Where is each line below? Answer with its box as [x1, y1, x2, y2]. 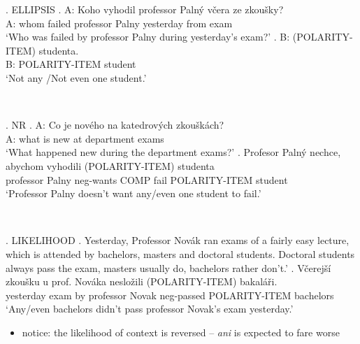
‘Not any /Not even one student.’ [6, 70, 147, 85]
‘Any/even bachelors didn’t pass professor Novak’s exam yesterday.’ [6, 301, 294, 316]
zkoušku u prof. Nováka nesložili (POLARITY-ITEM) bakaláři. [6, 274, 278, 289]
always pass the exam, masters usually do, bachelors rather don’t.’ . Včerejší [6, 260, 331, 275]
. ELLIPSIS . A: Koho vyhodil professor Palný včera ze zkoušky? [6, 2, 284, 16]
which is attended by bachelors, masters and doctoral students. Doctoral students [6, 246, 355, 261]
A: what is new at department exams [6, 131, 164, 145]
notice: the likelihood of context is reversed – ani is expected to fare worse [22, 324, 340, 339]
